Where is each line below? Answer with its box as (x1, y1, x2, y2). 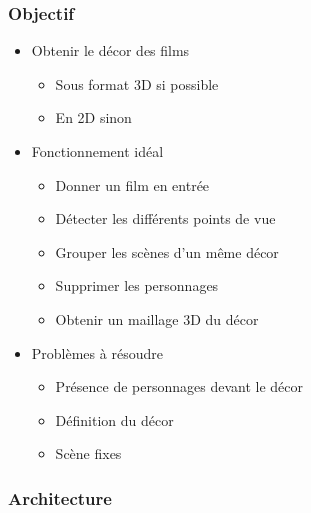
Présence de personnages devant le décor (55, 376, 304, 397)
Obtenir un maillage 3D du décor (55, 308, 259, 329)
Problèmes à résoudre (31, 342, 163, 363)
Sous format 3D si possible (55, 73, 219, 94)
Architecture (8, 485, 112, 510)
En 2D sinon (55, 107, 132, 128)
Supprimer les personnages (55, 275, 219, 296)
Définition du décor (55, 409, 174, 430)
